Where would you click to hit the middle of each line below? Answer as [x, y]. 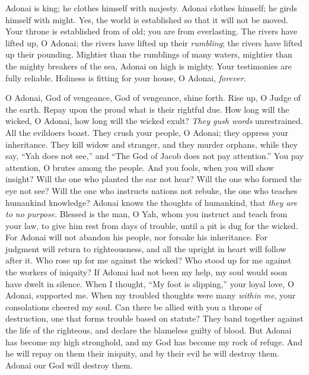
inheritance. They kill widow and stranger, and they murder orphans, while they [152, 144]
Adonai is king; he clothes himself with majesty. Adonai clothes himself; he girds [152, 8]
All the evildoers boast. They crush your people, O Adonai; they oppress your [147, 132]
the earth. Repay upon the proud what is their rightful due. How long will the [147, 109]
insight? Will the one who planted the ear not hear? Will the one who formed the [154, 179]
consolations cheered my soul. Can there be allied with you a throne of [134, 306]
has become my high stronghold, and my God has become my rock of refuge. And [154, 341]
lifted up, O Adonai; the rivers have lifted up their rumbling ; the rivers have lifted [154, 42]
